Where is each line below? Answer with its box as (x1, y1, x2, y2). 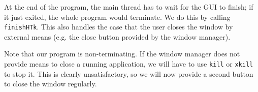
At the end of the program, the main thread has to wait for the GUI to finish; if (4, 2, 253, 12)
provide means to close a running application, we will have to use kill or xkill (4, 58, 253, 69)
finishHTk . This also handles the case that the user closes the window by (4, 21, 233, 32)
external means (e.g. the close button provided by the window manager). (4, 31, 231, 42)
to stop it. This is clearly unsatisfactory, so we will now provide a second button (4, 68, 253, 79)
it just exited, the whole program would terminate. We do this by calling (4, 11, 231, 22)
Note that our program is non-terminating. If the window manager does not (4, 48, 240, 59)
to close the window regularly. (4, 78, 97, 89)
